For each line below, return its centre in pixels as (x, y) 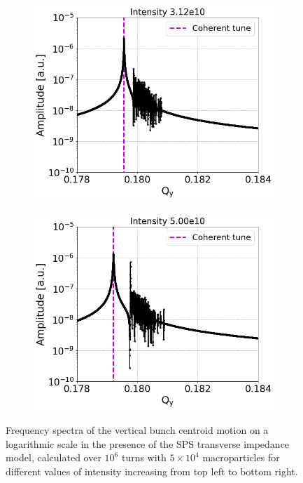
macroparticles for (241, 457)
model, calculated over (54, 457)
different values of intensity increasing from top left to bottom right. (152, 471)
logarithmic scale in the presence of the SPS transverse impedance (148, 443)
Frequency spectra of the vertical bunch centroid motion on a (137, 430)
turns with (144, 457)
